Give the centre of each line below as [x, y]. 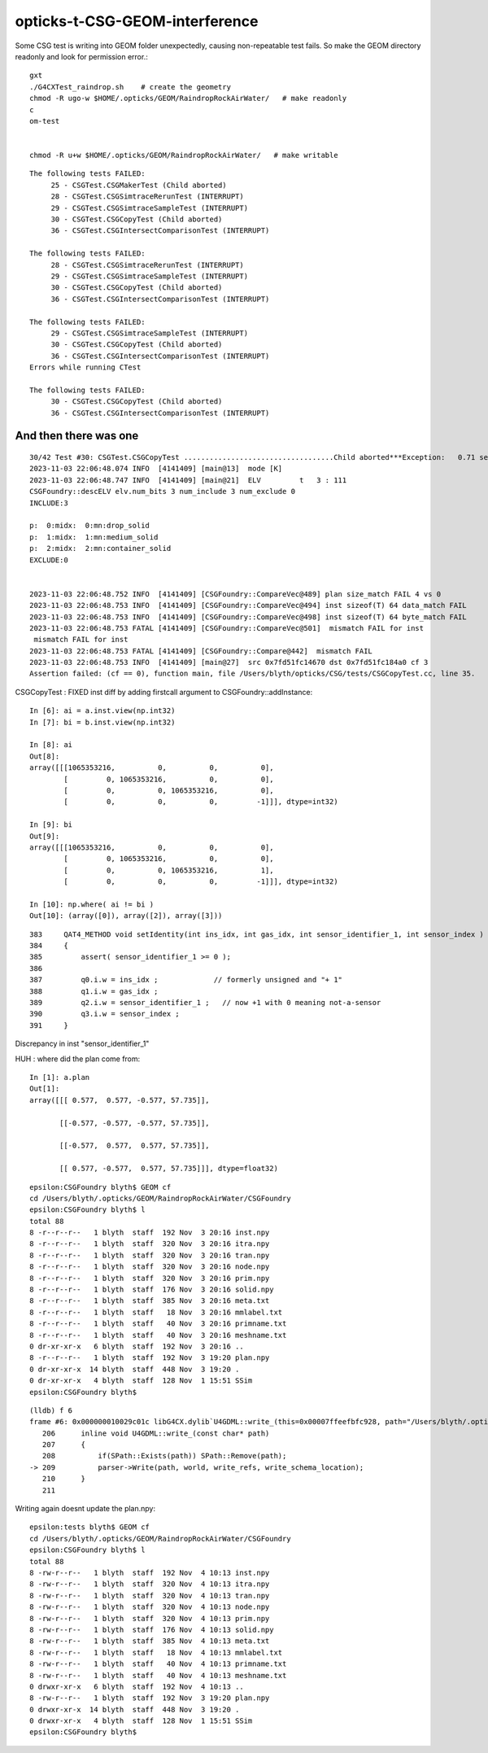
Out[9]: [45, 836]
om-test [45, 121]
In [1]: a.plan [60, 1077]
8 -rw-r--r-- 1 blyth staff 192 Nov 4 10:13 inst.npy [150, 1573]
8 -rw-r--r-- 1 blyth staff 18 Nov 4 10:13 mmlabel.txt [156, 1652]
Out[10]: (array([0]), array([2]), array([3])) [126, 916]
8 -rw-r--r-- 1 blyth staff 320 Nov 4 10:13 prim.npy [150, 1618]
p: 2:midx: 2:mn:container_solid [100, 549]
